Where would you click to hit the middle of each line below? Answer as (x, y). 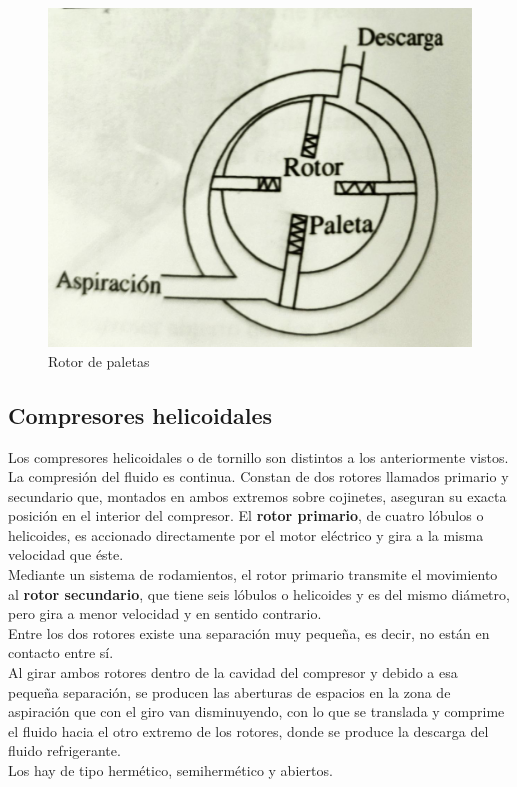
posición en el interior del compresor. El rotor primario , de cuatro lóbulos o (246, 515)
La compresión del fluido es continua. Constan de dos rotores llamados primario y (258, 476)
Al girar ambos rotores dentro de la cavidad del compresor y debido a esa (233, 672)
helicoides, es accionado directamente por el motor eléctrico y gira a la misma (246, 534)
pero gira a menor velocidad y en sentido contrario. (165, 613)
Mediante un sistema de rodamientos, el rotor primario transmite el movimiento (253, 574)
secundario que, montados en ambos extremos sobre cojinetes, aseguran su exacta (257, 495)
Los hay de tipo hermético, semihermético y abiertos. (170, 770)
